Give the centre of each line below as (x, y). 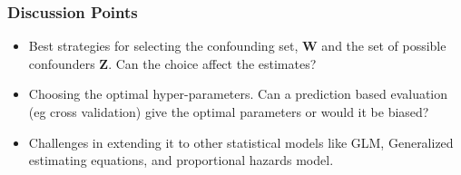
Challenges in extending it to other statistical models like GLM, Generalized (241, 142)
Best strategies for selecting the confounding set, (163, 46)
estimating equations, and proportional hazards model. (181, 160)
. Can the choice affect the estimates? (212, 63)
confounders (62, 63)
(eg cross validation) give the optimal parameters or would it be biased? (229, 112)
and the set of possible (384, 46)
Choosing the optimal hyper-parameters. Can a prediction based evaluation (238, 94)
